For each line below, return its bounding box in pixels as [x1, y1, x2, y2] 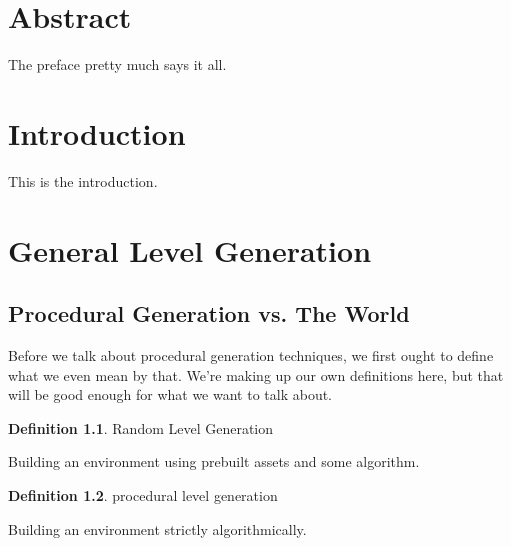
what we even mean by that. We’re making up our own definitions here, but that [8, 364, 504, 385]
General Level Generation [8, 229, 372, 270]
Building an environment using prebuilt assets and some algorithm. [8, 451, 420, 472]
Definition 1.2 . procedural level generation [8, 484, 278, 505]
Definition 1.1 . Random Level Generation [8, 417, 274, 438]
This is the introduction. [8, 170, 158, 191]
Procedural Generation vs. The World [8, 298, 410, 329]
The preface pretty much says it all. [8, 54, 227, 75]
